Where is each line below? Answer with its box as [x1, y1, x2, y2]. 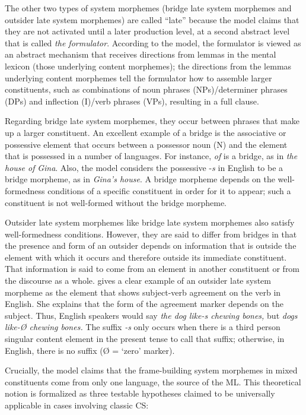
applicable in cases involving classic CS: [5, 399, 149, 411]
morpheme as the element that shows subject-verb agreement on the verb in [5, 286, 281, 298]
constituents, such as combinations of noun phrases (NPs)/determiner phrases [5, 83, 288, 96]
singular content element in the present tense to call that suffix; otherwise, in [5, 332, 285, 345]
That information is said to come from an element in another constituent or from [5, 262, 300, 275]
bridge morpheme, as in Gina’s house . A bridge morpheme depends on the [5, 173, 275, 185]
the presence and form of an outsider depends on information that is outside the [5, 239, 297, 252]
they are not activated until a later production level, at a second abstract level [5, 25, 290, 37]
